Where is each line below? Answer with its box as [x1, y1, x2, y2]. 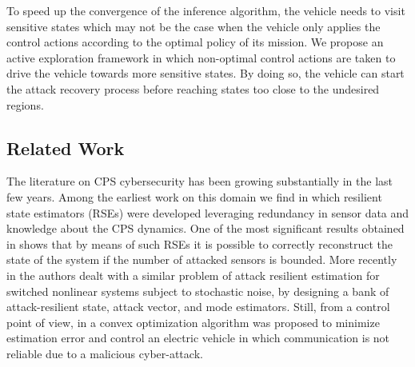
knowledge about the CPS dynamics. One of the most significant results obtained [6, 220, 405, 237]
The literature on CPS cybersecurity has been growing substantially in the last [6, 173, 393, 189]
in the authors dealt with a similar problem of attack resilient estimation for [6, 266, 380, 283]
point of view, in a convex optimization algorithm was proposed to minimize [6, 313, 380, 330]
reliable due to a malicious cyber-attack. [6, 345, 203, 361]
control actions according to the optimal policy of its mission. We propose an [6, 34, 384, 50]
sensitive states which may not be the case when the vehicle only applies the [6, 18, 381, 34]
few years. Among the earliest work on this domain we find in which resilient [6, 188, 382, 205]
